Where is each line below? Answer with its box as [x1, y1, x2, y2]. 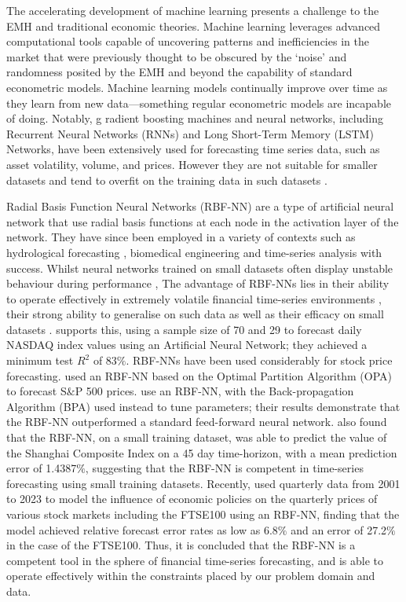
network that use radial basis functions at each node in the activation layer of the [6, 213, 399, 229]
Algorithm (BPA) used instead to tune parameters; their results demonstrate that [6, 398, 401, 414]
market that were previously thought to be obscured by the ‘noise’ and [6, 48, 347, 64]
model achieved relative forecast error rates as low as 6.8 [6, 521, 278, 538]
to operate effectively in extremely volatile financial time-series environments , [6, 290, 382, 307]
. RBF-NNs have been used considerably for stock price [126, 352, 393, 369]
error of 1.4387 [6, 460, 77, 476]
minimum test [6, 352, 74, 369]
